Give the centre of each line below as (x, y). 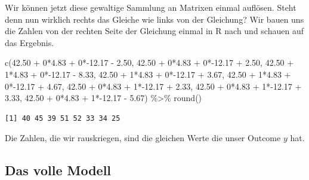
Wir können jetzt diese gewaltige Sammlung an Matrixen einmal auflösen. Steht (151, 7)
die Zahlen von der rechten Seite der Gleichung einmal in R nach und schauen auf (154, 31)
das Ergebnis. (30, 42)
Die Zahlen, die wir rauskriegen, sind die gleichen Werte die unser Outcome (143, 138)
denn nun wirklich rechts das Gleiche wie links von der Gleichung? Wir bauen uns (154, 19)
